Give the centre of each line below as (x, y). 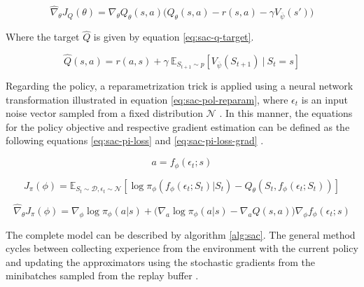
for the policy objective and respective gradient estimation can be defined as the (178, 126)
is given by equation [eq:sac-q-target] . (174, 37)
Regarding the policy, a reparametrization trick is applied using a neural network (180, 86)
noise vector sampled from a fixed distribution (104, 113)
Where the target (43, 37)
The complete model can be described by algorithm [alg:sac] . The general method (181, 234)
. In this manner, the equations (286, 113)
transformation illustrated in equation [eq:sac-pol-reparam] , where (147, 99)
